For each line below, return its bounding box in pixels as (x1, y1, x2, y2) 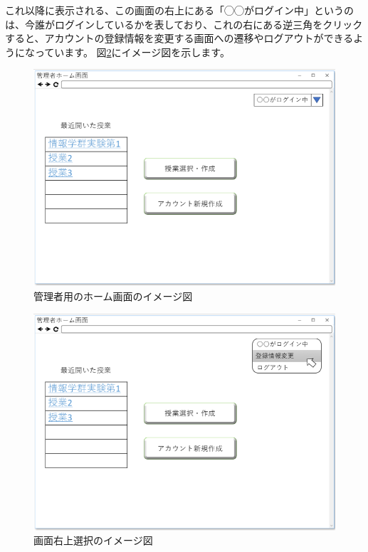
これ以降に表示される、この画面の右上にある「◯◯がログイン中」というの (5, 3, 354, 17)
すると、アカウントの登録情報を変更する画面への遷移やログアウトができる (5, 31, 354, 46)
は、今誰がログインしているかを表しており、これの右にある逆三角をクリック (5, 16, 363, 31)
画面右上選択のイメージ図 (33, 533, 153, 548)
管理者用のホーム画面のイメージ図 (33, 289, 193, 303)
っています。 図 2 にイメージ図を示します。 (34, 44, 230, 59)
